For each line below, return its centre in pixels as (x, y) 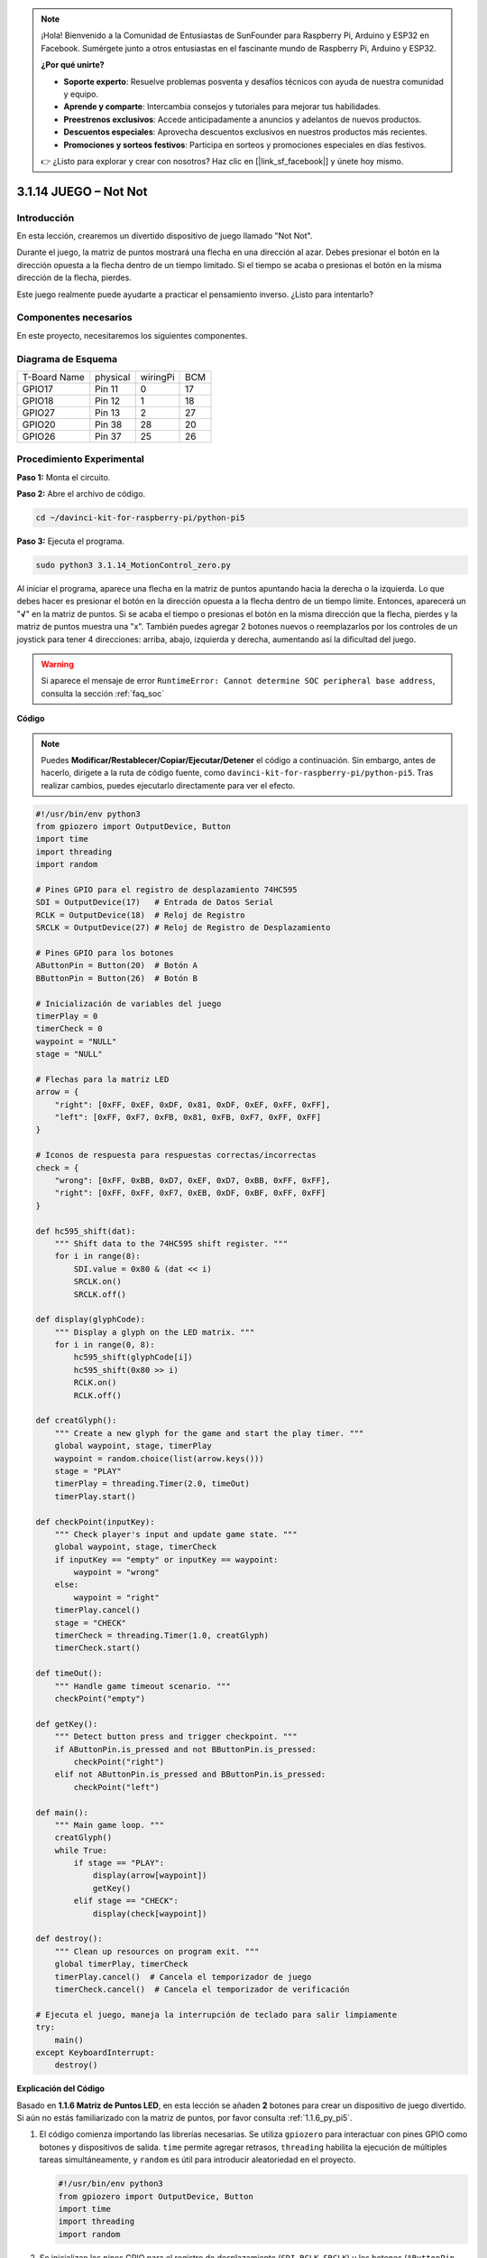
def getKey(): (67, 1724)
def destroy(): (69, 1939)
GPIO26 (39, 436)
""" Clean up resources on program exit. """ (157, 1951)
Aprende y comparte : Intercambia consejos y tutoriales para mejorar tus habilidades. (222, 107)
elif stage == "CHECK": (126, 1901)
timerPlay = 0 (67, 1016)
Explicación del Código (61, 2089)
